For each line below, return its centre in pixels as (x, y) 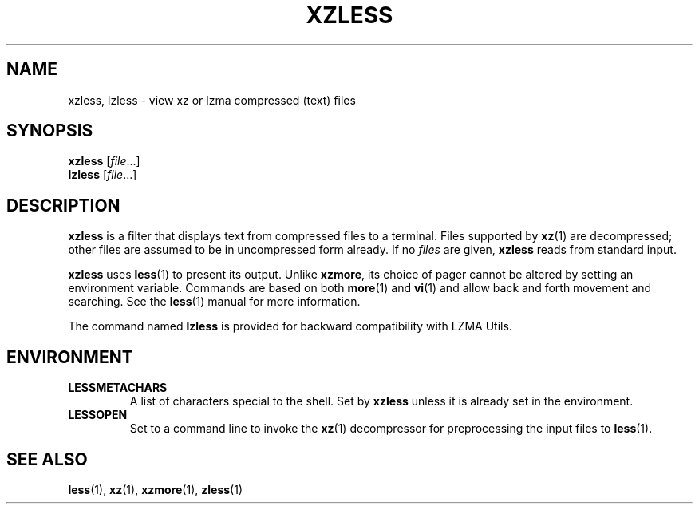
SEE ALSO (47, 459)
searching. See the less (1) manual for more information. (214, 302)
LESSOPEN (98, 415)
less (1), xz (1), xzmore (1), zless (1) (155, 489)
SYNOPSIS (50, 131)
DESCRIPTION (63, 205)
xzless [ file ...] (104, 161)
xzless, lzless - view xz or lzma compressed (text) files (212, 100)
